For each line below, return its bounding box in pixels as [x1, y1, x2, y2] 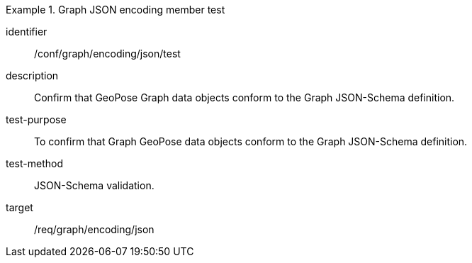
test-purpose [6, 113, 67, 125]
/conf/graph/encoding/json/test [34, 47, 181, 60]
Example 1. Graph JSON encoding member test [6, 4, 225, 16]
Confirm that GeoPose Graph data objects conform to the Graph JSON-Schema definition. [34, 91, 455, 103]
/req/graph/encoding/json [34, 223, 154, 235]
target [6, 201, 33, 213]
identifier [6, 26, 47, 38]
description [6, 69, 59, 82]
